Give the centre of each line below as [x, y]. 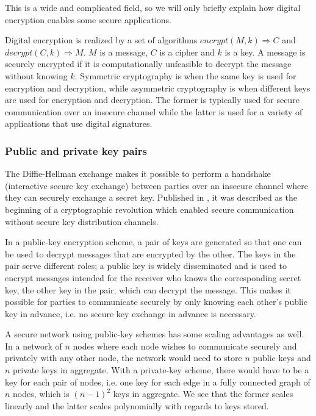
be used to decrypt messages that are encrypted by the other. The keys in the [150, 253]
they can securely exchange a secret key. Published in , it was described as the [151, 197]
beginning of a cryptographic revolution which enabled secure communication [149, 209]
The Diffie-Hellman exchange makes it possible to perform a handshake [138, 174]
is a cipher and [187, 52]
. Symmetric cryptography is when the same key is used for [185, 75]
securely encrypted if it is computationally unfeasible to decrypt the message [148, 64]
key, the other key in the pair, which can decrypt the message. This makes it [148, 289]
